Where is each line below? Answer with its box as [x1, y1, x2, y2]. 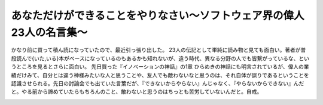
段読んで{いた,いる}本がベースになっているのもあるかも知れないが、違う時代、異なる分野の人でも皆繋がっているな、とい [11, 54, 309, 62]
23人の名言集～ [11, 26, 88, 39]
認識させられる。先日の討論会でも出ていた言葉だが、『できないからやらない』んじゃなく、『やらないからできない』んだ [11, 79, 304, 87]
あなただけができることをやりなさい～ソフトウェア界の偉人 [11, 9, 304, 22]
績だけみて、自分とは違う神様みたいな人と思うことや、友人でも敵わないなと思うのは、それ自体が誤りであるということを [11, 72, 309, 79]
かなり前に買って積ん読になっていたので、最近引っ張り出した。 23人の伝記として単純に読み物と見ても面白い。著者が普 [11, 47, 306, 54]
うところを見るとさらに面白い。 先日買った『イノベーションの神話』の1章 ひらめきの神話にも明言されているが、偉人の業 [11, 63, 309, 70]
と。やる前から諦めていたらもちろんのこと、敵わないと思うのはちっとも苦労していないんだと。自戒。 [11, 88, 263, 95]
